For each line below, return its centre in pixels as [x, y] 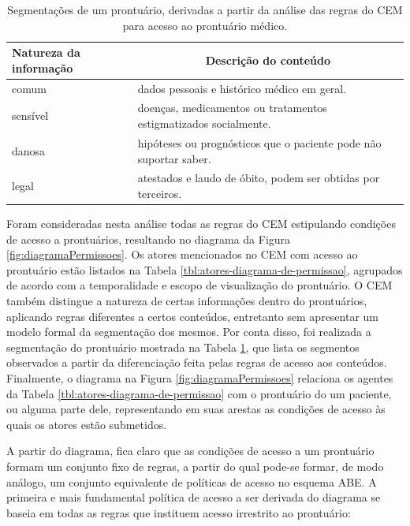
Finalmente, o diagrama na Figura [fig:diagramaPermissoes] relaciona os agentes [200, 377]
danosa [29, 150]
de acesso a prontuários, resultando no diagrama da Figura [149, 239]
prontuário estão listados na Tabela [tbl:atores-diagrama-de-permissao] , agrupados [205, 269]
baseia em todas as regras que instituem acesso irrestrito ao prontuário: [179, 512]
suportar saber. [174, 158]
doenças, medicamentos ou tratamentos [232, 108]
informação [43, 67]
